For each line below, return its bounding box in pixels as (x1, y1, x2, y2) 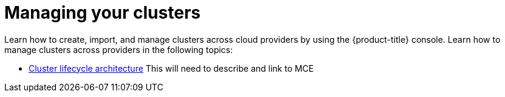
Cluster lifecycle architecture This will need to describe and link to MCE (29, 63, 314, 74)
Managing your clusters (4, 2, 201, 23)
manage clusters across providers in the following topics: (4, 44, 233, 55)
